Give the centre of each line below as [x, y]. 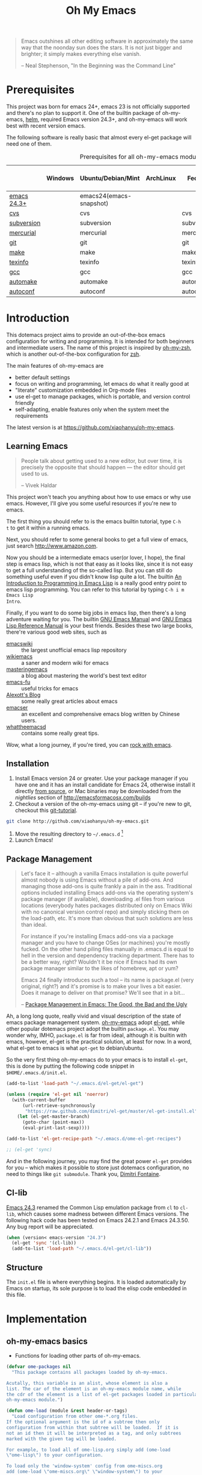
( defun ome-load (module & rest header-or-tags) [67, 1411]
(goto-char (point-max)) [53, 1122]
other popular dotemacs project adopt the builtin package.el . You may [93, 1029]
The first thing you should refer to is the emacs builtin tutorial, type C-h [94, 521]
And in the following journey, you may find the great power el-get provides [99, 1161]
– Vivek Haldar [39, 485]
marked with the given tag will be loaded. [62, 1439]
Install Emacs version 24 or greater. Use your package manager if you [101, 778]
